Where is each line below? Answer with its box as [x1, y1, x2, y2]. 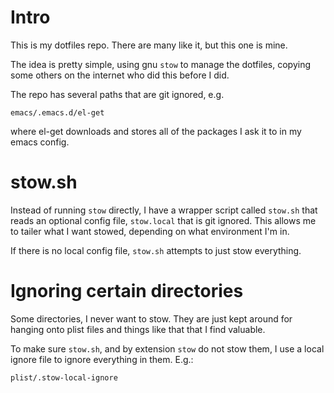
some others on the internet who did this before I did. [10, 69, 230, 81]
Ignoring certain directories [10, 280, 244, 303]
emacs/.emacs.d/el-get [10, 107, 105, 118]
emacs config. [10, 136, 70, 148]
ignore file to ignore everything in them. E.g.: [10, 353, 194, 365]
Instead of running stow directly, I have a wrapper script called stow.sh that [10, 204, 318, 216]
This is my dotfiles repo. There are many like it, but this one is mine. [10, 39, 288, 51]
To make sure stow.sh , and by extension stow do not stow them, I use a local [10, 342, 325, 355]
